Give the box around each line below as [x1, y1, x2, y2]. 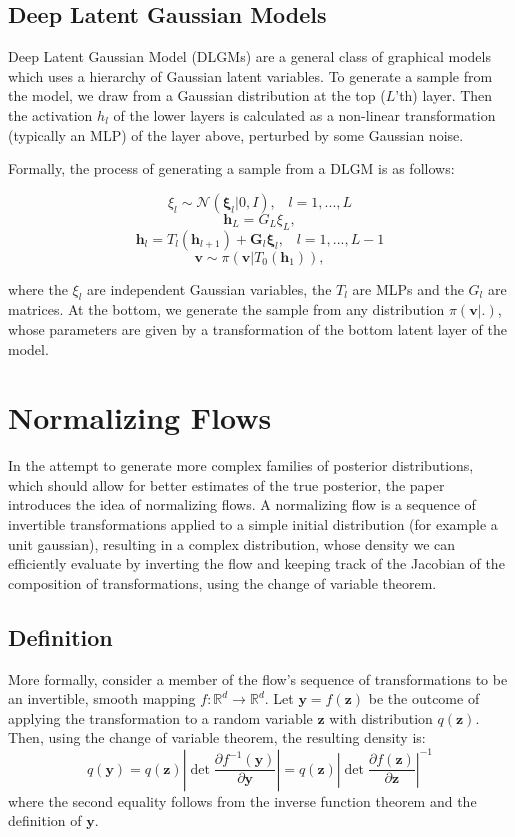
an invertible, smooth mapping [8, 688, 196, 709]
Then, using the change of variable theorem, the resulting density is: [8, 727, 426, 748]
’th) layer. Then [395, 85, 493, 106]
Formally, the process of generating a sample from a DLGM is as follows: [8, 158, 455, 179]
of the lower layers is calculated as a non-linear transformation [113, 104, 496, 125]
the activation [8, 104, 93, 125]
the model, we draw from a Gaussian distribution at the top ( [8, 85, 386, 106]
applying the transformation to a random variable [8, 707, 313, 728]
